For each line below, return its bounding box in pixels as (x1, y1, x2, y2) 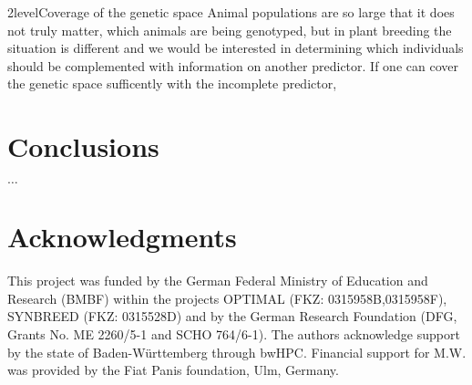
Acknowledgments (7, 218, 237, 255)
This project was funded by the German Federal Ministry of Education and (7, 271, 428, 290)
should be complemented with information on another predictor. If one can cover (7, 56, 458, 75)
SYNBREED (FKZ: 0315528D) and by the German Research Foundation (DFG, (7, 307, 457, 326)
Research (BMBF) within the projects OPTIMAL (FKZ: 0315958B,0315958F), (7, 288, 447, 307)
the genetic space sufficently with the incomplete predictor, (7, 74, 337, 93)
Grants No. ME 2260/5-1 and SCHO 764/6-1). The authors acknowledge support (7, 325, 460, 343)
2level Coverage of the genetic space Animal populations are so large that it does (7, 3, 455, 21)
